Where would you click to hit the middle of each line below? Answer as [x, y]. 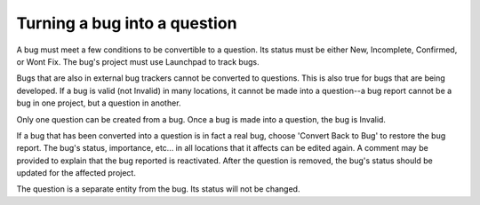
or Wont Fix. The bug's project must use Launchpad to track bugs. [138, 61]
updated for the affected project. [76, 173]
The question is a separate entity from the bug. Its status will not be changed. [158, 189]
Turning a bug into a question [127, 23]
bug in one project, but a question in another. [99, 103]
